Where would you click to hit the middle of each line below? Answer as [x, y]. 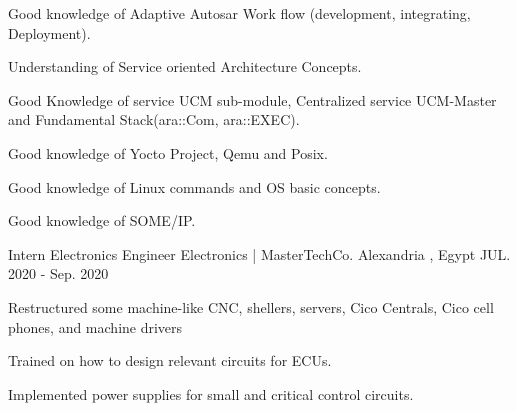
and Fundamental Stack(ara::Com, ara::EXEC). [154, 119]
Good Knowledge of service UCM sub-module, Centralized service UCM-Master [252, 99]
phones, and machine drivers [95, 326]
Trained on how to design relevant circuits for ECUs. [170, 360]
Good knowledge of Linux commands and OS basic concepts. [194, 186]
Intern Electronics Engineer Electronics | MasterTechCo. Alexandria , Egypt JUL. [259, 253]
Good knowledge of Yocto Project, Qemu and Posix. [168, 152]
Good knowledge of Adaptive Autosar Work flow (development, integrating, [239, 13]
